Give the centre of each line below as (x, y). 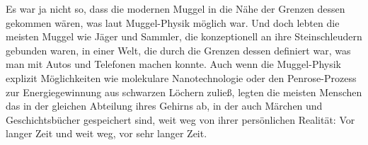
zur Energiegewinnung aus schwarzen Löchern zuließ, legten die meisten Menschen (184, 92)
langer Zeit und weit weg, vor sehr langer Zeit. (107, 133)
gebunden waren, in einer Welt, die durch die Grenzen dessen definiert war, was (178, 50)
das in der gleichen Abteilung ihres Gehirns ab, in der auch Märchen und (164, 106)
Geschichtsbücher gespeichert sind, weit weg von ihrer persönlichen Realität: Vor (180, 119)
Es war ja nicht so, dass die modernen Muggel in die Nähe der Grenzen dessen (176, 8)
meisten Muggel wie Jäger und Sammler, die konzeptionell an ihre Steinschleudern (184, 36)
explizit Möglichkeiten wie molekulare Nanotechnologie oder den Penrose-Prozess (181, 77)
